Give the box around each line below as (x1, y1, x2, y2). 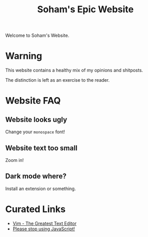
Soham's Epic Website (37, 4, 134, 15)
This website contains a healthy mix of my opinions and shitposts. (5, 67, 143, 74)
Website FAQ (5, 95, 61, 107)
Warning (5, 50, 42, 62)
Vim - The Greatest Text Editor (12, 220, 77, 226)
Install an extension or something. (5, 185, 76, 192)
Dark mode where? (5, 172, 67, 181)
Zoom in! (5, 157, 24, 163)
